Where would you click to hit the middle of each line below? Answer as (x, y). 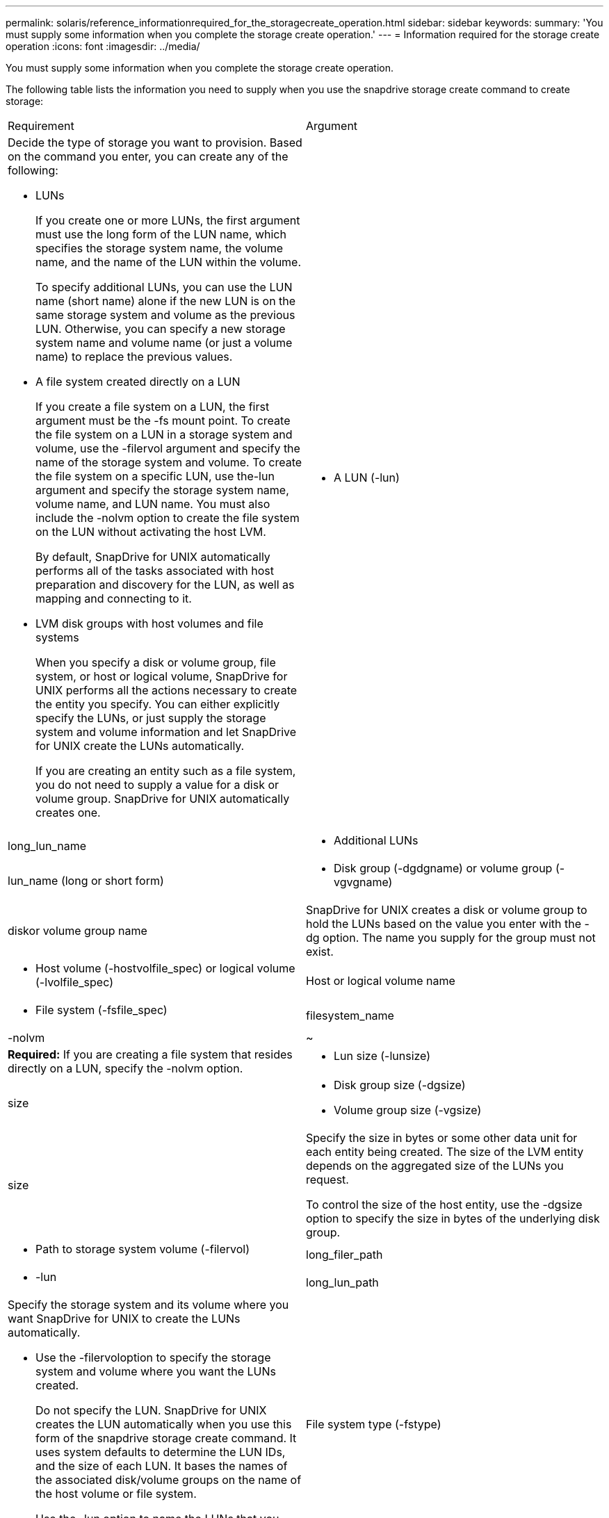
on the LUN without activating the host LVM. (151, 532)
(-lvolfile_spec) (74, 982)
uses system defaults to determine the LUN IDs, (161, 1452)
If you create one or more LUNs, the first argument (168, 220)
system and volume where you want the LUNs (156, 1371)
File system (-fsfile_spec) (101, 1010)
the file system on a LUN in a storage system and (164, 434)
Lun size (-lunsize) (382, 1056)
